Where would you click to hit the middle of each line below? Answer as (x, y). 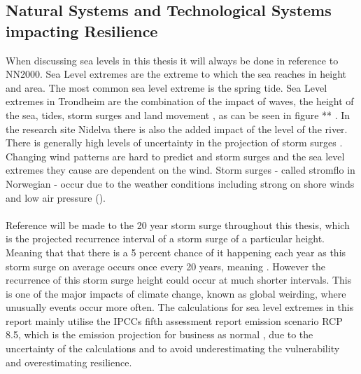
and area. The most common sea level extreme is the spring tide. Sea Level (167, 87)
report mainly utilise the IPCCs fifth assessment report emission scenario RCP (174, 320)
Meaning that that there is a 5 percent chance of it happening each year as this (176, 252)
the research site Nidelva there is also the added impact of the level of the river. (177, 129)
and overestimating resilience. (69, 362)
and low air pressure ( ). (56, 197)
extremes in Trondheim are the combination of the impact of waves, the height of (180, 101)
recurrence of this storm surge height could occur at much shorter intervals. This (179, 280)
